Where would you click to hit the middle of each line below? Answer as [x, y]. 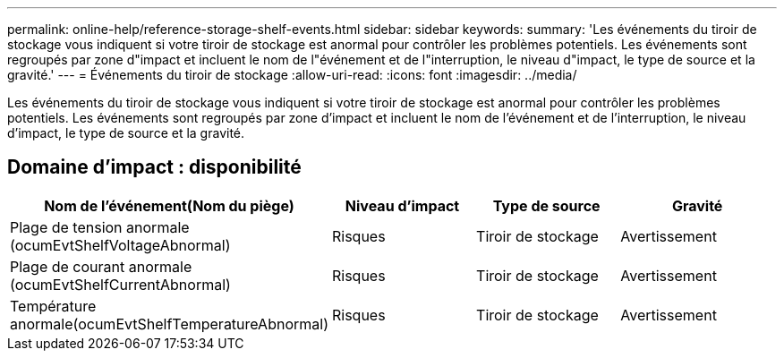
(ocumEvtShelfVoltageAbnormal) [120, 245]
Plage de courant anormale [101, 266]
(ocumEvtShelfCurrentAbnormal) [120, 284]
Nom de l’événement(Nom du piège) [169, 205]
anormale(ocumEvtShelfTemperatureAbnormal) [169, 324]
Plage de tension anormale [100, 227]
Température [53, 306]
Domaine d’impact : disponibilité [154, 167]
